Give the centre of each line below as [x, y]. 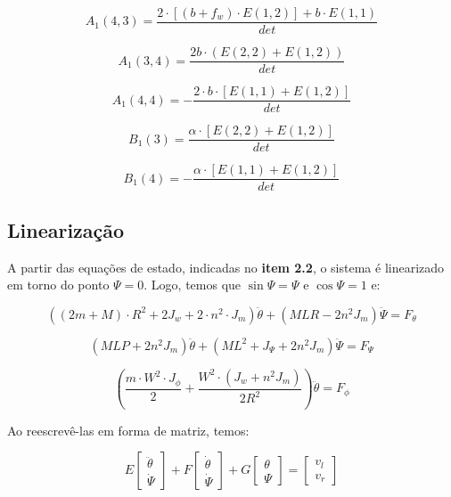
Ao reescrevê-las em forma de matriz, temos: [128, 430]
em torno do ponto [58, 285]
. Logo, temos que [193, 285]
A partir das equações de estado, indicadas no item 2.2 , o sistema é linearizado [226, 267]
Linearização [66, 229]
